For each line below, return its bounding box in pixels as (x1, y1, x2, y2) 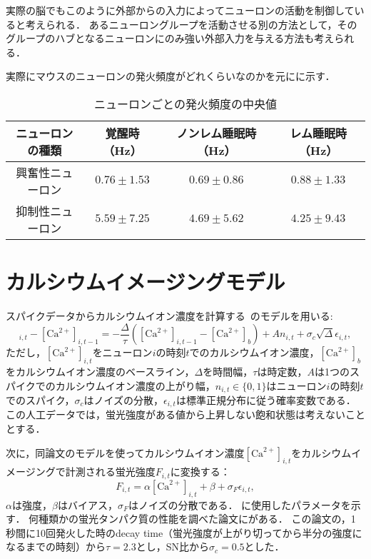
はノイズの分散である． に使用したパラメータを (128, 497, 351, 512)
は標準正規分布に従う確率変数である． (176, 393, 356, 407)
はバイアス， (57, 497, 118, 512)
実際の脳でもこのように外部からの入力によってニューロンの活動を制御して (6, 3, 355, 17)
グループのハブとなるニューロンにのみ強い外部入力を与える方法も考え (6, 31, 335, 46)
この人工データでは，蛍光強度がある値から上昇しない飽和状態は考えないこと (6, 407, 365, 422)
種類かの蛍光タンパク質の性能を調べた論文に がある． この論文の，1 (39, 511, 356, 526)
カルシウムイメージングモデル (6, 267, 285, 296)
